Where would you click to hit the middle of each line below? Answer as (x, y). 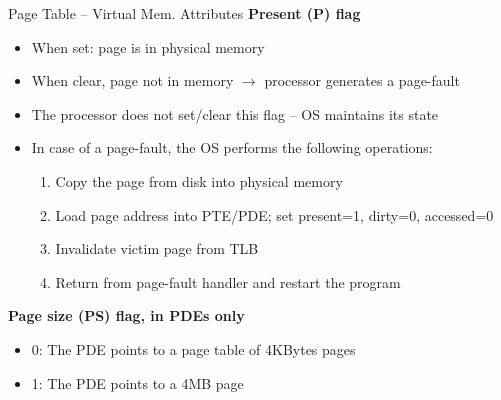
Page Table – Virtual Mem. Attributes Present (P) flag (184, 13)
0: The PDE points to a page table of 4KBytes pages (193, 348)
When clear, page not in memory (132, 80)
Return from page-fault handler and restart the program (228, 281)
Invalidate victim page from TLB (157, 248)
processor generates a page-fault (362, 80)
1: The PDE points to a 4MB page (137, 382)
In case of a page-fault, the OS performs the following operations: (232, 147)
